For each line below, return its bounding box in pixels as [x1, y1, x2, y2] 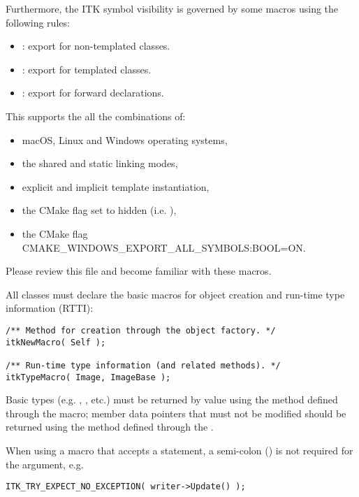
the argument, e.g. [6, 456, 84, 471]
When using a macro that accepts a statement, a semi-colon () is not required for [6, 442, 353, 457]
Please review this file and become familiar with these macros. [6, 264, 272, 278]
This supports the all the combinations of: [6, 108, 186, 123]
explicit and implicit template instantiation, [22, 179, 210, 194]
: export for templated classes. [22, 62, 152, 76]
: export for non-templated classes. [22, 38, 170, 53]
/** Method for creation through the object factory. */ [6, 325, 276, 336]
